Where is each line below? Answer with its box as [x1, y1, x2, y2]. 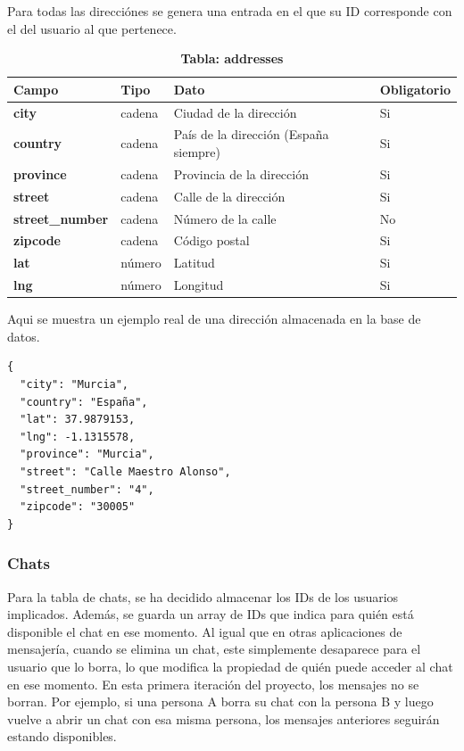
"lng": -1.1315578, [20, 430, 136, 443]
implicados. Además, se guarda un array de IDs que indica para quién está [7, 605, 414, 623]
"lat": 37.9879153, [20, 413, 136, 426]
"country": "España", [20, 395, 148, 409]
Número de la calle [173, 209, 277, 227]
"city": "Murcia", [20, 378, 129, 391]
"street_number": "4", [20, 483, 154, 496]
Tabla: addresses [180, 49, 284, 68]
